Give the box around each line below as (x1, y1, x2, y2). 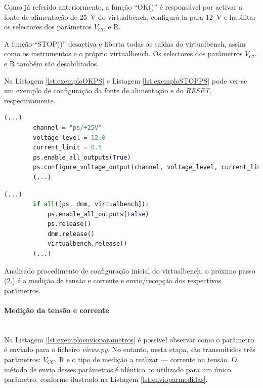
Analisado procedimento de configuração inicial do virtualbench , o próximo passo (4, 265, 255, 276)
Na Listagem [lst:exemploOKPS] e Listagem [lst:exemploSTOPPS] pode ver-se (4, 75, 247, 86)
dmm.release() (47, 230, 95, 238)
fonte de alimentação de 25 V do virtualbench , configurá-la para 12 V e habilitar (4, 11, 256, 22)
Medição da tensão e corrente (4, 305, 109, 316)
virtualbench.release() (47, 240, 127, 248)
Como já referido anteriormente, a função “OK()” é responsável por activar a (4, 2, 243, 12)
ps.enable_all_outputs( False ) (47, 210, 149, 218)
